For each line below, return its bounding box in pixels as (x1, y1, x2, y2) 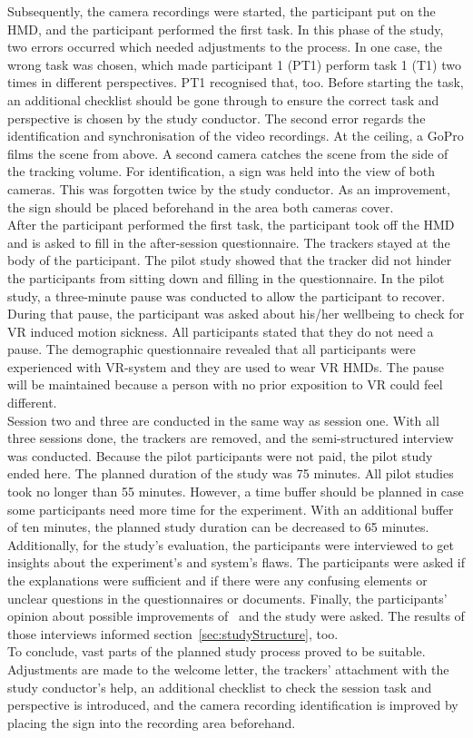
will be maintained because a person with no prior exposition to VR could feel (7, 375, 443, 394)
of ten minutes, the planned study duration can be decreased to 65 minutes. (7, 517, 429, 536)
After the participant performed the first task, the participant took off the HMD (7, 215, 455, 234)
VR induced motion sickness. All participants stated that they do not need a (7, 321, 434, 340)
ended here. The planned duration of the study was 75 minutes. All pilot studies (7, 464, 454, 483)
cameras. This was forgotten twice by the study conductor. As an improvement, (7, 179, 450, 198)
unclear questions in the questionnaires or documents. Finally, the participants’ (7, 588, 448, 607)
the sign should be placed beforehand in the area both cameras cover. (7, 197, 394, 216)
